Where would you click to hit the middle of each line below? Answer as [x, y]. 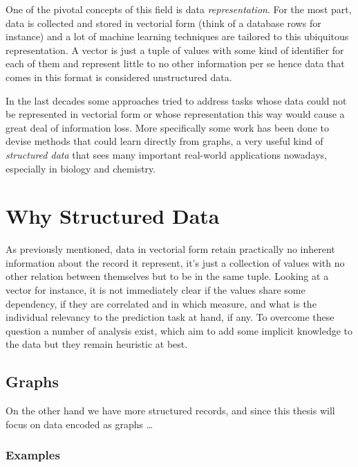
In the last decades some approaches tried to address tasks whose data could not [176, 100]
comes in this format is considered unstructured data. [119, 77]
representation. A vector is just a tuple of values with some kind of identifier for [175, 50]
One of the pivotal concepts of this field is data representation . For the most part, [179, 9]
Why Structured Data [113, 216]
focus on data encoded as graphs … [79, 424]
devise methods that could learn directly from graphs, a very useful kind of [164, 141]
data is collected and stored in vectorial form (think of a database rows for [163, 23]
